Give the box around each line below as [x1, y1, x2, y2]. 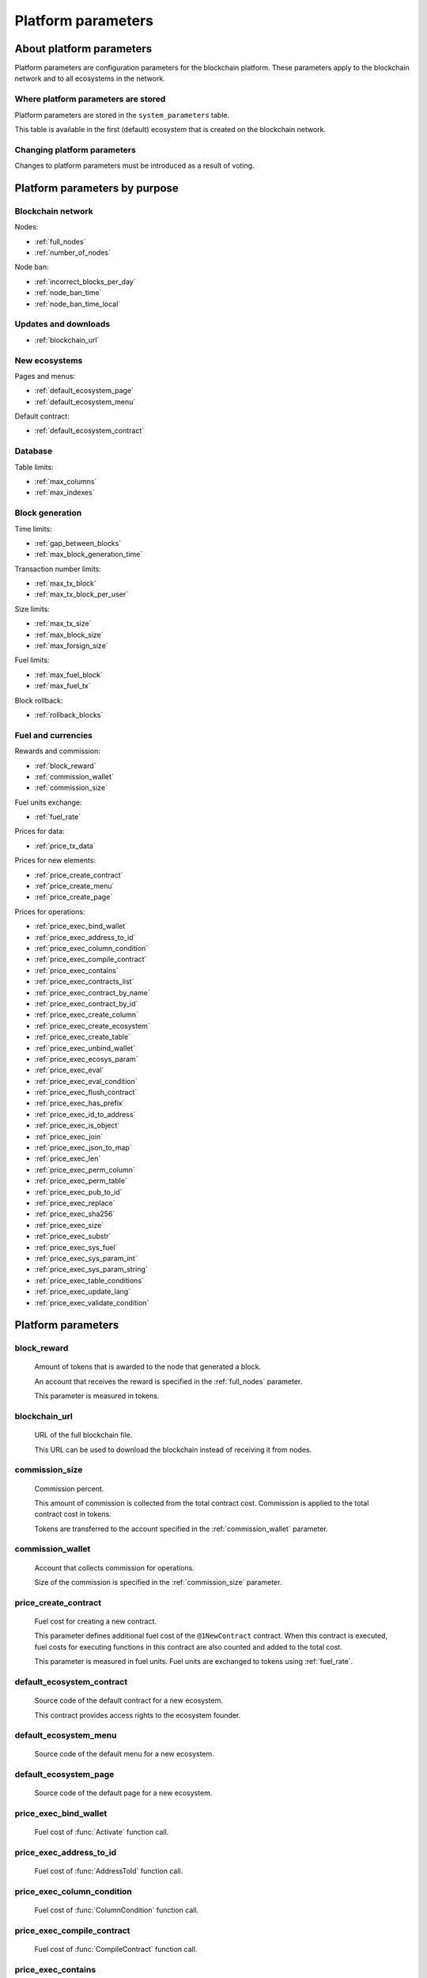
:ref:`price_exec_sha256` [34, 1209, 115, 1218]
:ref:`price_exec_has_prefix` [34, 1098, 125, 1108]
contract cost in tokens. [34, 1510, 111, 1519]
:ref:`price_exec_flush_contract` [34, 1088, 138, 1097]
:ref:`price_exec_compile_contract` [34, 954, 147, 964]
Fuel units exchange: [14, 798, 82, 807]
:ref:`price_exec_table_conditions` [34, 1275, 144, 1285]
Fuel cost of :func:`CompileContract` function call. [34, 1945, 198, 1954]
